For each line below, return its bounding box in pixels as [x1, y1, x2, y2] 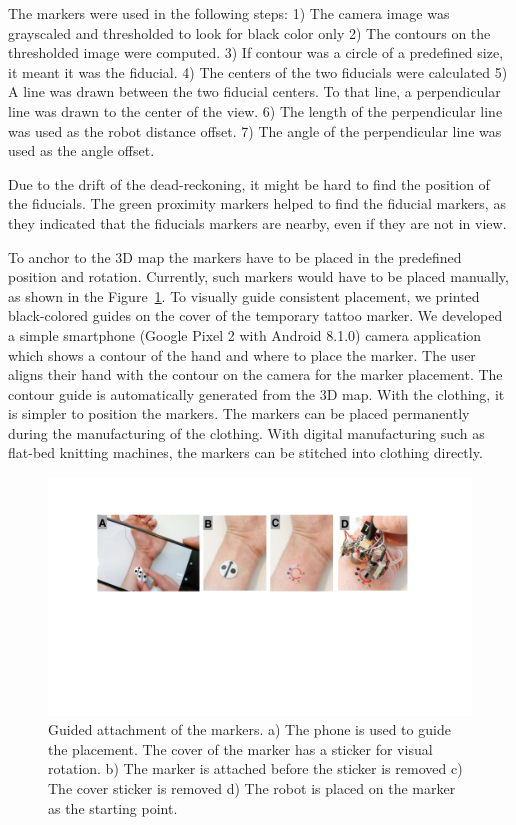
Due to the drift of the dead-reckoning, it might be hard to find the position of [8, 173, 490, 194]
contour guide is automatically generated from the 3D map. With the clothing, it [8, 383, 505, 404]
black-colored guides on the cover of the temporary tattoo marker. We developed [8, 305, 503, 326]
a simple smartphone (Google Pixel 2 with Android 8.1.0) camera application [8, 324, 482, 345]
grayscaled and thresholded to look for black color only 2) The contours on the [8, 22, 491, 43]
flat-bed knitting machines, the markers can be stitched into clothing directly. [8, 442, 483, 463]
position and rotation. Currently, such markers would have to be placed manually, [8, 266, 509, 287]
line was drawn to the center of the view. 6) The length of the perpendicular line [8, 100, 503, 121]
